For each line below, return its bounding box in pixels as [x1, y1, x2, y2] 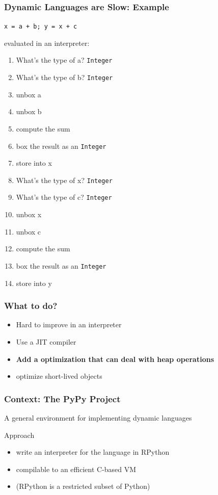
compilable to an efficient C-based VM [16, 463, 137, 474]
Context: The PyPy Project [4, 392, 121, 405]
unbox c [16, 226, 41, 237]
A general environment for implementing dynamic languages [4, 412, 192, 423]
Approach [4, 429, 35, 440]
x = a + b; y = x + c [4, 23, 77, 31]
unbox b [16, 106, 42, 117]
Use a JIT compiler [16, 336, 76, 347]
